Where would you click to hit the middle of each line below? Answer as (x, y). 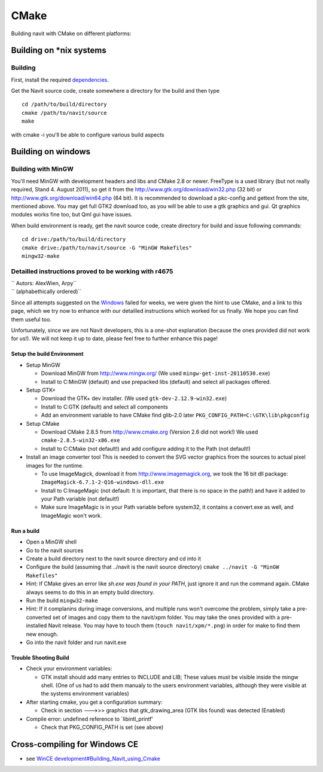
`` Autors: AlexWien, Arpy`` (44, 283)
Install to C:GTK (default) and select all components (105, 407)
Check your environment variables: (69, 669)
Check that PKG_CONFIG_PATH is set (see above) (102, 727)
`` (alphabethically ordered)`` (46, 292)
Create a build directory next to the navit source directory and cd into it (114, 559)
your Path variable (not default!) (80, 499)
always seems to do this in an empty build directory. (90, 592)
